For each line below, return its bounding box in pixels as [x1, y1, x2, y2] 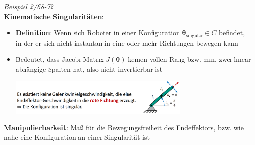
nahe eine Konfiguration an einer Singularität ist [4, 132, 150, 142]
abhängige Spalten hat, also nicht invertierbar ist [15, 63, 163, 74]
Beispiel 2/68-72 [4, 1, 53, 11]
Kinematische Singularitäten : [4, 11, 104, 21]
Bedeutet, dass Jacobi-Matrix [15, 54, 104, 64]
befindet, [218, 28, 245, 38]
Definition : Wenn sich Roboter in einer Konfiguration [15, 28, 180, 38]
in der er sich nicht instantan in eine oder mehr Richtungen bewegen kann [15, 37, 238, 48]
